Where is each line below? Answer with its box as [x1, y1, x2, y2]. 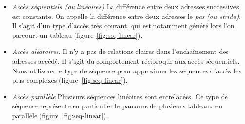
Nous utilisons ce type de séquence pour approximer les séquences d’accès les [12, 65, 241, 75]
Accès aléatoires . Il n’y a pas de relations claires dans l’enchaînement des [12, 46, 229, 56]
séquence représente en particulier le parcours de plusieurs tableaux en [12, 101, 222, 111]
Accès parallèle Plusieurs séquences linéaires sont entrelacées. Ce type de [12, 91, 228, 101]
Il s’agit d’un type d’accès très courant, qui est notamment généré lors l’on [12, 20, 235, 31]
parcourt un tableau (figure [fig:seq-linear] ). [12, 30, 143, 40]
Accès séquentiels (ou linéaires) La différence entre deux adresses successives [12, 1, 239, 11]
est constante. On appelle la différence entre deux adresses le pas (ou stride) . [12, 11, 241, 21]
